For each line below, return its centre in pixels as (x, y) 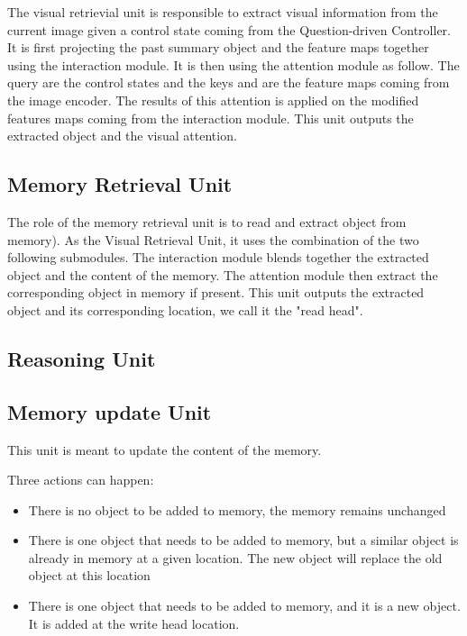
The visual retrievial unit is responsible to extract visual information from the (223, 12)
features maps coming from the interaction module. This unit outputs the (211, 118)
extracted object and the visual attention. (122, 136)
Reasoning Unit (82, 358)
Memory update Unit (110, 411)
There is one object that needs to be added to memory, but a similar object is (243, 540)
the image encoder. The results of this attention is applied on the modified (213, 100)
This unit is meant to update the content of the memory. (165, 449)
